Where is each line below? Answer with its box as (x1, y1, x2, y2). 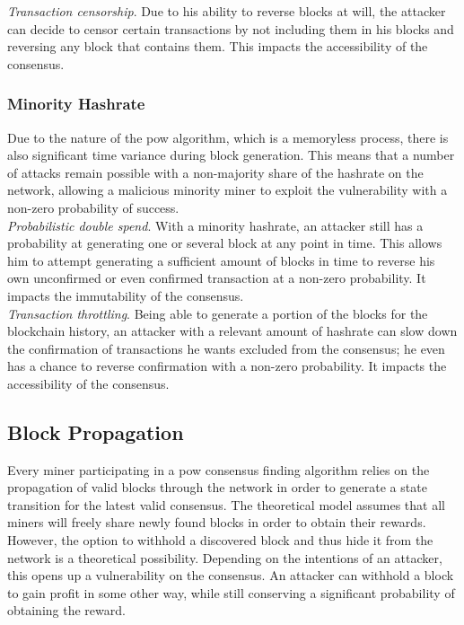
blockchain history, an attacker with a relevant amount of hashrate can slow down (7, 321, 458, 340)
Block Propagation (7, 418, 184, 445)
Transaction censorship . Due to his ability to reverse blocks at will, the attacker (7, 2, 446, 20)
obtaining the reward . (7, 601, 126, 620)
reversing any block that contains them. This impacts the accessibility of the (7, 37, 428, 56)
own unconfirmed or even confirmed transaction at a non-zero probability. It (7, 268, 426, 287)
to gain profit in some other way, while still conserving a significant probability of (7, 583, 455, 602)
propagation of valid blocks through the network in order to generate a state (7, 478, 427, 497)
